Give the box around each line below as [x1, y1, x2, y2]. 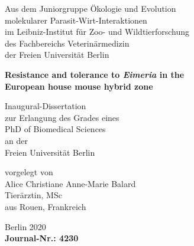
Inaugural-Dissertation [5, 100, 86, 112]
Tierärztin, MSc [5, 189, 62, 201]
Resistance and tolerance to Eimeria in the [5, 68, 185, 80]
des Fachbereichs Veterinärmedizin [5, 37, 130, 49]
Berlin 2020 [5, 220, 46, 232]
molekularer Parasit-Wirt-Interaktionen [5, 14, 147, 26]
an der [5, 134, 28, 146]
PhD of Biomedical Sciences [5, 123, 106, 135]
